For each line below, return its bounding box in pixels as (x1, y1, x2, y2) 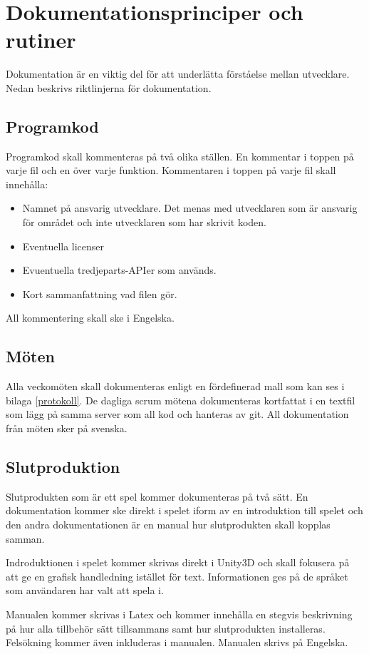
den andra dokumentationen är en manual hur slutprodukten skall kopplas (6, 517, 331, 532)
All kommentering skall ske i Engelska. (6, 310, 175, 325)
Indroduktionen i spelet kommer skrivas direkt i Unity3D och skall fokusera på (6, 555, 350, 570)
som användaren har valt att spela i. (6, 583, 164, 598)
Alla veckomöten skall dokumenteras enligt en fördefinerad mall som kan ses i (6, 379, 345, 394)
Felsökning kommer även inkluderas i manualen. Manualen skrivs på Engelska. (6, 635, 348, 650)
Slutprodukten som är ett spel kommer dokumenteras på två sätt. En (6, 489, 308, 504)
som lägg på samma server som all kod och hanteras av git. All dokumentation (6, 407, 349, 421)
